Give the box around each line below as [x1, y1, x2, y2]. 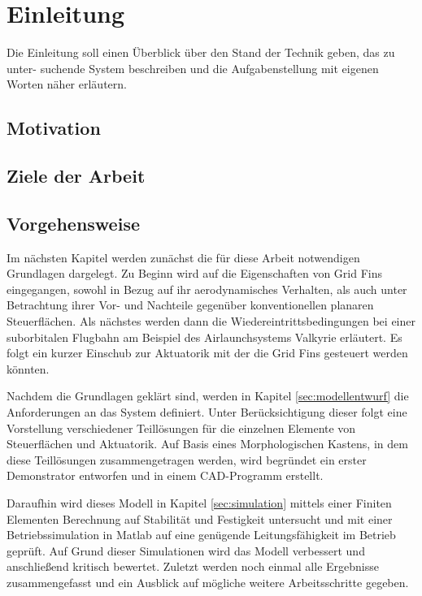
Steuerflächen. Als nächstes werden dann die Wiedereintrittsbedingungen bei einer [7, 313, 415, 330]
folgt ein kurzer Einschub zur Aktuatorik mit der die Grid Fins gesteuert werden [7, 344, 408, 361]
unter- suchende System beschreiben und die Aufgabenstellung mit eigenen [7, 59, 379, 76]
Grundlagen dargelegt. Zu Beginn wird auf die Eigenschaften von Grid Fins [7, 265, 382, 282]
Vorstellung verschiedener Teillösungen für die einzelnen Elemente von [7, 419, 356, 436]
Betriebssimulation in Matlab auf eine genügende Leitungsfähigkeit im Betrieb [7, 526, 396, 543]
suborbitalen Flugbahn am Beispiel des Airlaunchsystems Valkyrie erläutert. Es [7, 328, 402, 345]
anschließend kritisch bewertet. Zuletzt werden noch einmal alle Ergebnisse [7, 558, 379, 575]
